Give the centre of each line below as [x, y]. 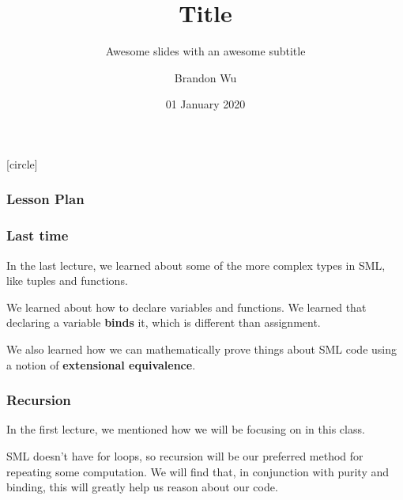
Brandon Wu [205, 77]
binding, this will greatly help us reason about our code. [142, 487]
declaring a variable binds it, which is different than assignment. [164, 322]
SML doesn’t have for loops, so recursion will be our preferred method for [185, 455]
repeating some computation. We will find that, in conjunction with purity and [198, 471]
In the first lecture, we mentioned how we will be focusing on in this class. [186, 429]
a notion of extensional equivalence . [101, 364]
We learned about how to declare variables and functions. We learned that [186, 307]
